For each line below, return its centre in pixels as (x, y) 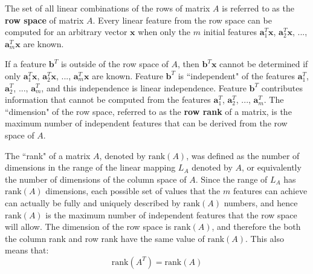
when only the (164, 32)
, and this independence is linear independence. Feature (144, 87)
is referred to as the (258, 8)
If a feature (26, 64)
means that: (27, 250)
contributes (282, 87)
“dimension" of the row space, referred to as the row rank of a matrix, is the (148, 111)
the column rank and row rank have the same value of (105, 238)
